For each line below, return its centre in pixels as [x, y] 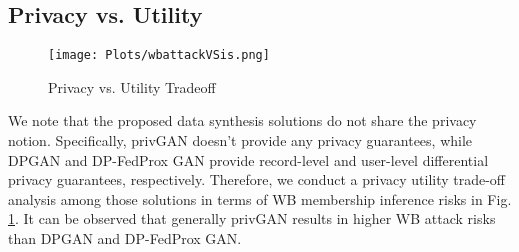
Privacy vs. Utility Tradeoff [132, 86]
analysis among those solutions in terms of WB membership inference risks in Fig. [260, 198]
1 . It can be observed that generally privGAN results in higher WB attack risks [252, 218]
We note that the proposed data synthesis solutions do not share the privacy [242, 120]
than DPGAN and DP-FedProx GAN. [125, 238]
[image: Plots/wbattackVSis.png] [159, 55]
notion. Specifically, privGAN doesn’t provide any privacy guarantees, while [240, 140]
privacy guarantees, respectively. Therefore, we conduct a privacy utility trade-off [257, 179]
